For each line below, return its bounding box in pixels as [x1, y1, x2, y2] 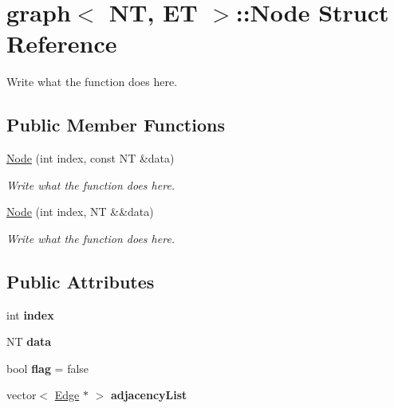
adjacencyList [110, 386, 187, 403]
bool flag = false [6, 359, 89, 376]
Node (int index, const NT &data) [6, 150, 175, 167]
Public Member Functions [6, 112, 225, 137]
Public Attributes [6, 269, 155, 293]
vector [6, 386, 37, 403]
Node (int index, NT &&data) [6, 203, 154, 220]
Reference [6, 27, 117, 60]
